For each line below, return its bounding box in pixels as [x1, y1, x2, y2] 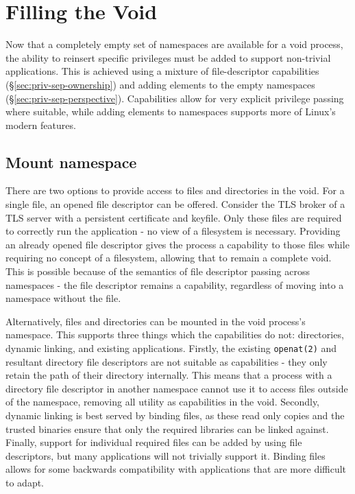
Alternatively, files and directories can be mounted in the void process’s [5, 314, 306, 328]
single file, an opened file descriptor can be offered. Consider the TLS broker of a [5, 197, 345, 211]
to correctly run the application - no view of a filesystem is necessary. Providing [5, 224, 341, 238]
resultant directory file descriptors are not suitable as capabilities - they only [5, 354, 328, 368]
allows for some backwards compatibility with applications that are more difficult [5, 462, 347, 476]
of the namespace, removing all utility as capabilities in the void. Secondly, [5, 395, 320, 409]
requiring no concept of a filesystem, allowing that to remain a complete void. [5, 250, 332, 265]
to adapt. [5, 475, 45, 490]
